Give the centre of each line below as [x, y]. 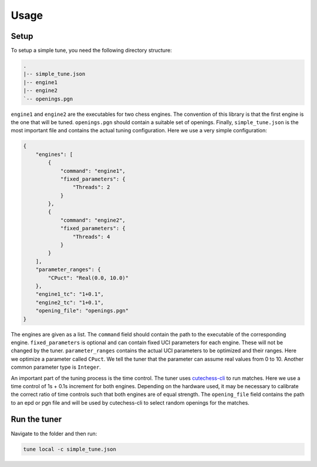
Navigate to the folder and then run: [54, 433]
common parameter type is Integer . [56, 367]
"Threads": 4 [91, 236]
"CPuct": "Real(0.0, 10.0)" [88, 278]
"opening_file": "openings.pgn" [82, 311]
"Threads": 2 [91, 187]
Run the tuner [36, 420]
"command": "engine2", [93, 220]
